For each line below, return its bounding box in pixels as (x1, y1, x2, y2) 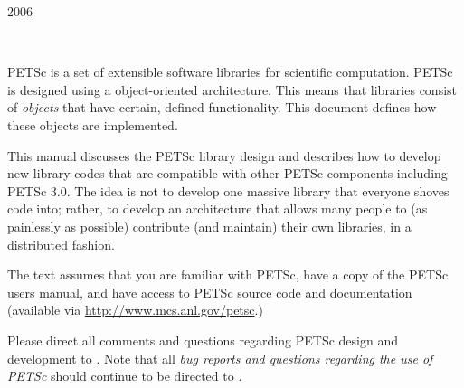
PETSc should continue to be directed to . (7, 366, 242, 385)
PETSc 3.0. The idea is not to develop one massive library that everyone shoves (7, 181, 450, 200)
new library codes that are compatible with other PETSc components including (7, 164, 448, 183)
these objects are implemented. (7, 115, 178, 134)
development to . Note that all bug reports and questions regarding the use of (7, 348, 433, 367)
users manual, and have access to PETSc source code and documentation (7, 282, 412, 301)
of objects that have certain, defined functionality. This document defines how (7, 98, 437, 117)
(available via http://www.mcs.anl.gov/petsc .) (7, 300, 263, 319)
